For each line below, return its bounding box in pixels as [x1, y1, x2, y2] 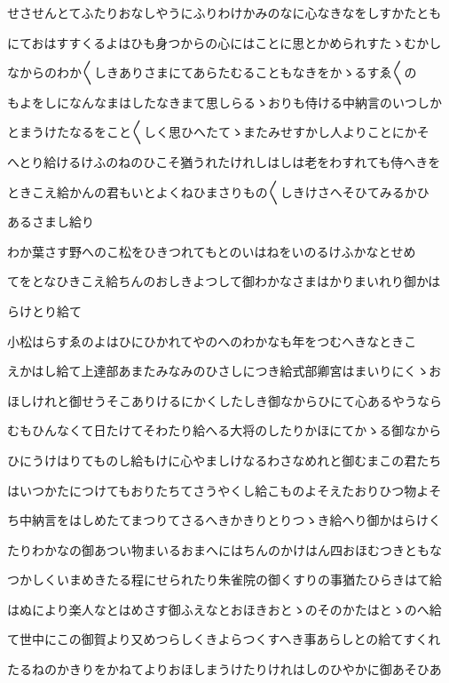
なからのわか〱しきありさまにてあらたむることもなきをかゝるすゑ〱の [7, 63, 417, 82]
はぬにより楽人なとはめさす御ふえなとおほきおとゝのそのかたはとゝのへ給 [7, 600, 442, 618]
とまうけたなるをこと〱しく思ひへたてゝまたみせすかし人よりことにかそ [7, 123, 429, 141]
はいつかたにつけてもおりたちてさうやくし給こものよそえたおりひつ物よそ [7, 480, 442, 499]
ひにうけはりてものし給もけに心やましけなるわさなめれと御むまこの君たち [7, 450, 442, 469]
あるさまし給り [7, 212, 94, 231]
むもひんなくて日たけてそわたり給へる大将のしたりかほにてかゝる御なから [7, 421, 442, 440]
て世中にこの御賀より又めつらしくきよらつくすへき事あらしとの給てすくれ [7, 630, 441, 648]
